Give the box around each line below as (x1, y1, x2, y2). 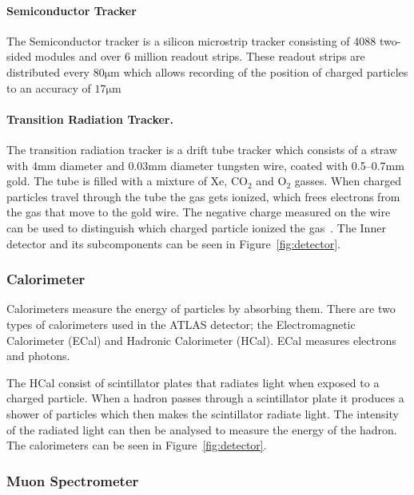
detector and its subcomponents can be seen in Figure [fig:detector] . (6, 235, 340, 251)
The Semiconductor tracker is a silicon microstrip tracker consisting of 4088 (6, 32, 376, 49)
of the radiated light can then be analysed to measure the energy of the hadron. (6, 421, 397, 438)
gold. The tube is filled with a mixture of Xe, (6, 172, 228, 189)
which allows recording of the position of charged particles (123, 63, 408, 80)
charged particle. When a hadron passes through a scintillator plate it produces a (6, 390, 404, 406)
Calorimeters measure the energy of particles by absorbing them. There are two (6, 300, 396, 317)
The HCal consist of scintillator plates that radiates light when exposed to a (6, 374, 380, 390)
